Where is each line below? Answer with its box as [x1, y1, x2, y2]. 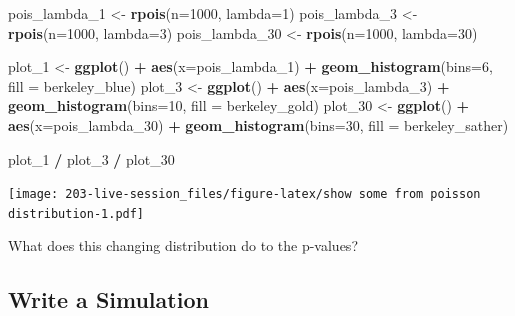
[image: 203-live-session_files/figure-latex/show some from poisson [8, 187, 481, 202]
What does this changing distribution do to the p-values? [8, 235, 358, 256]
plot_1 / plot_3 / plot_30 [8, 148, 175, 169]
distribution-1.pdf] [8, 206, 145, 221]
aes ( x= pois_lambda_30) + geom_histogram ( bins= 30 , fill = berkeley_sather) [8, 114, 509, 135]
